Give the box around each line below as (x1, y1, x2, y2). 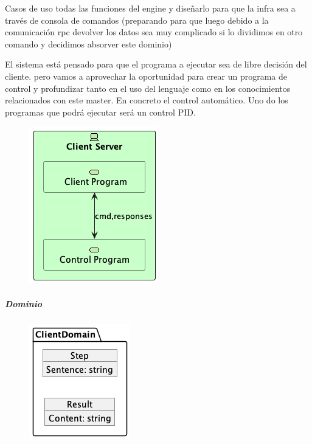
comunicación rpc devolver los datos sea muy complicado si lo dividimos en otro (5, 26, 303, 38)
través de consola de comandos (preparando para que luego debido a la (5, 13, 269, 26)
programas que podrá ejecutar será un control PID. (5, 105, 196, 118)
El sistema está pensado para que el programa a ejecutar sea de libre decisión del (5, 58, 307, 71)
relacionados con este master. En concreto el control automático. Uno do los (5, 94, 288, 106)
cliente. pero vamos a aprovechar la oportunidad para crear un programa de (5, 69, 288, 82)
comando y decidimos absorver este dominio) (5, 37, 172, 50)
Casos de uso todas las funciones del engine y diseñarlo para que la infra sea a (5, 2, 296, 14)
